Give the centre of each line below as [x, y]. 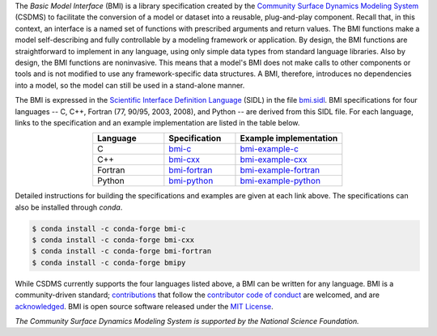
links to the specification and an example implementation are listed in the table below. [157, 122]
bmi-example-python [280, 181]
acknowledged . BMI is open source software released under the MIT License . [144, 306]
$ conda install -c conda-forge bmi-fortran [122, 251]
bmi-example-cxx [274, 159]
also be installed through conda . [69, 207]
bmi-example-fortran [280, 170]
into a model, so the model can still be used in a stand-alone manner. [130, 85]
